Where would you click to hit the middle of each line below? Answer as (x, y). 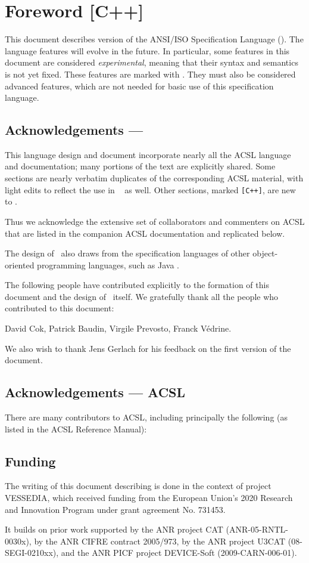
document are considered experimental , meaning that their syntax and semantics (152, 62)
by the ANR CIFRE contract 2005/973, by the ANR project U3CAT (160, 541)
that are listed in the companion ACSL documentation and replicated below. (145, 233)
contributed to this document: (60, 308)
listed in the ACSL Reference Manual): (76, 429)
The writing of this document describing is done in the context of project (138, 486)
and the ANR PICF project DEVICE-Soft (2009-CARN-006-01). (179, 553)
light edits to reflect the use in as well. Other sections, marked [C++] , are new (150, 189)
